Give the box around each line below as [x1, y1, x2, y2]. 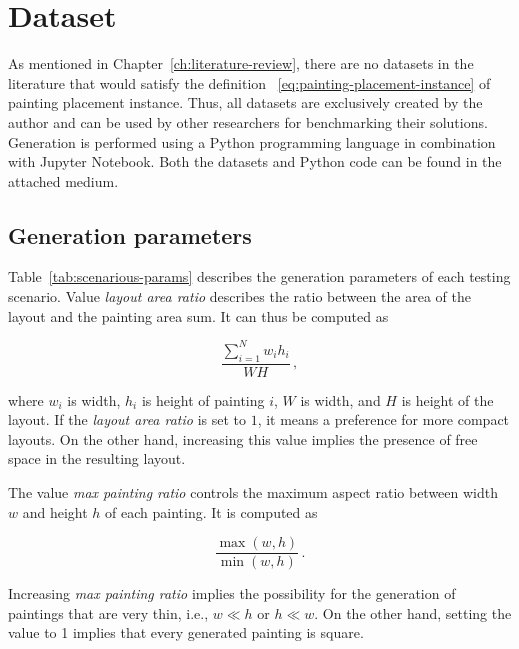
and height [22, 501, 88, 522]
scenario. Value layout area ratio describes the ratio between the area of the [8, 286, 471, 307]
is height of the [401, 389, 494, 410]
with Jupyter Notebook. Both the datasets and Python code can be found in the [8, 151, 502, 172]
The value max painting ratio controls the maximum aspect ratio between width [8, 481, 499, 502]
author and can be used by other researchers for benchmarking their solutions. [8, 111, 488, 132]
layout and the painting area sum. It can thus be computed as [8, 305, 389, 326]
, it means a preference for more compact [257, 409, 510, 430]
